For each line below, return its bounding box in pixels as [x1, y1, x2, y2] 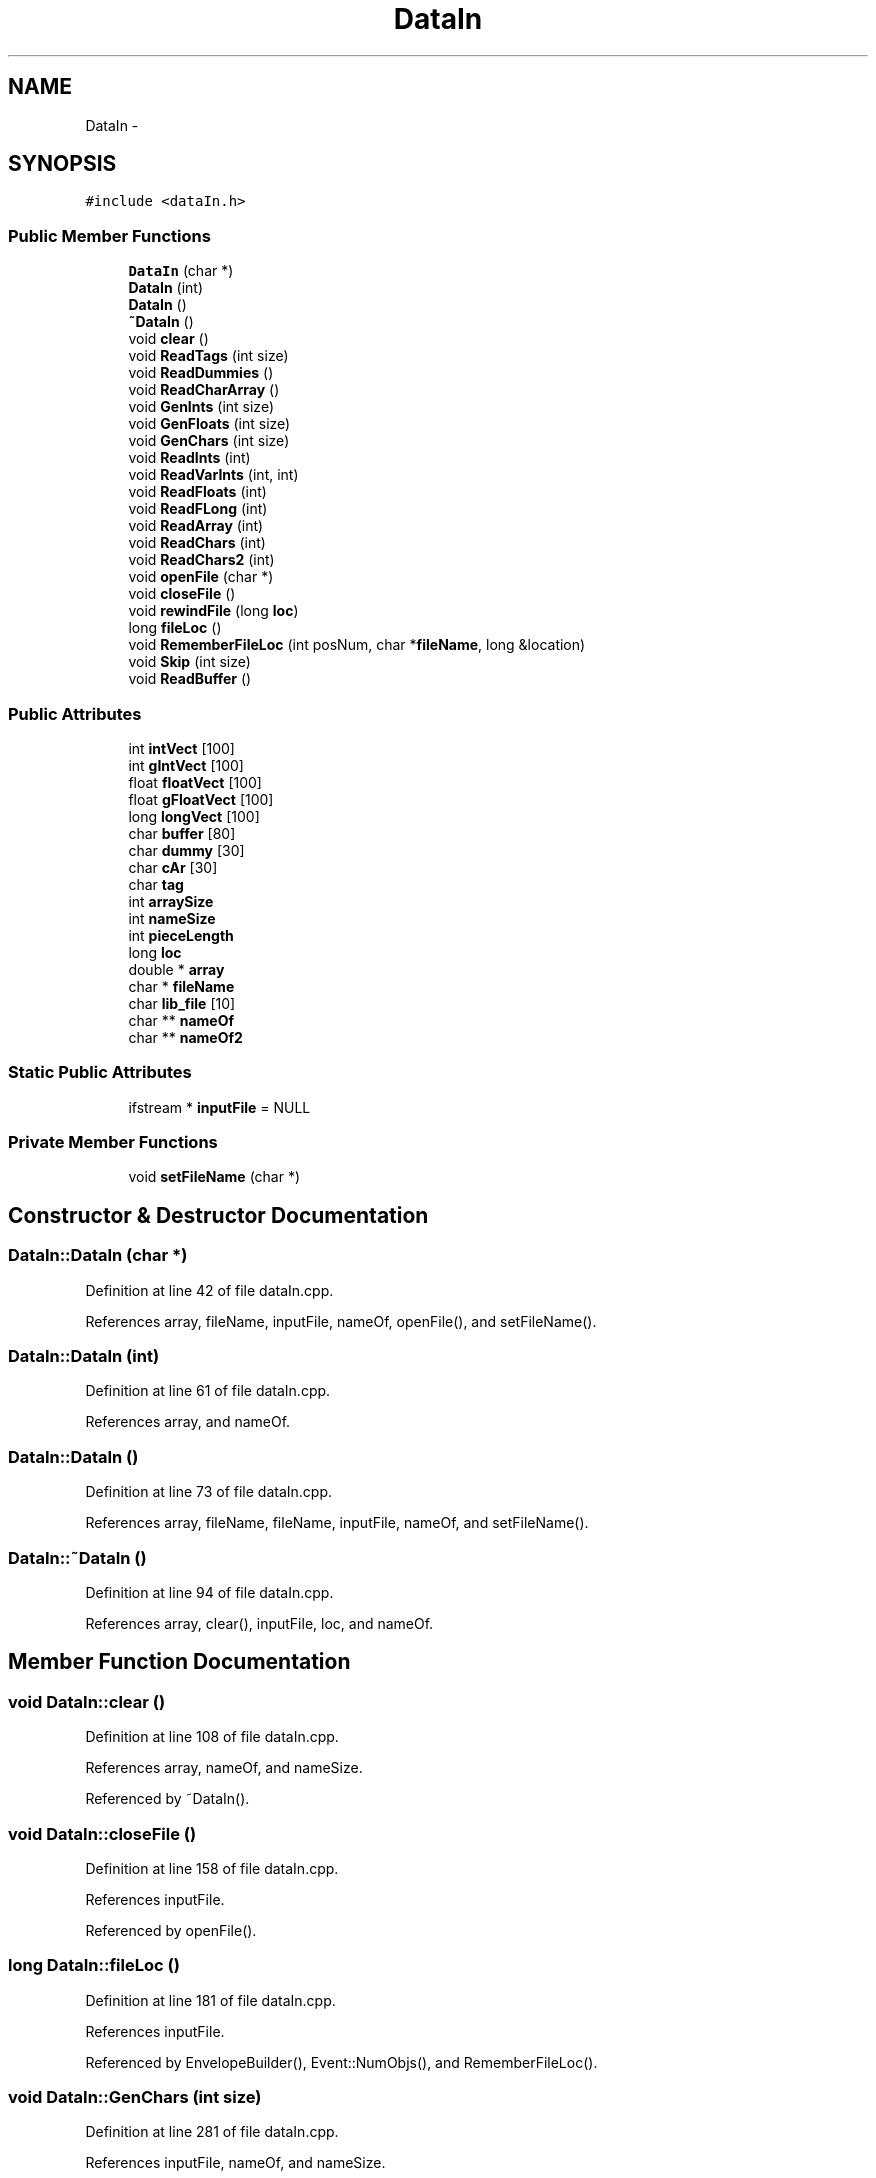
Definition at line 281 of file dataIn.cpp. [85, 2123, 339, 2141]
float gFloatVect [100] [128, 790, 274, 808]
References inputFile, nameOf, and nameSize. [85, 2154, 386, 2172]
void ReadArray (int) [128, 517, 264, 535]
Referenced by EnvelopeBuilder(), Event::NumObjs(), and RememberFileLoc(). [85, 2053, 598, 2071]
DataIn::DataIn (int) [8, 1346, 160, 1367]
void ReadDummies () [128, 364, 274, 382]
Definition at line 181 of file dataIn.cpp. [85, 1991, 336, 2009]
